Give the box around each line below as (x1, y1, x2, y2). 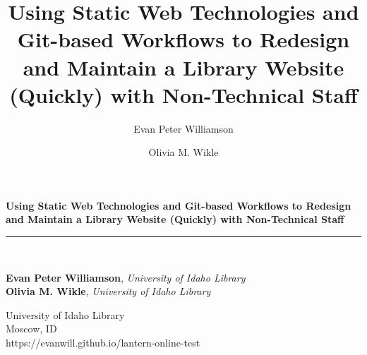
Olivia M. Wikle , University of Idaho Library (6, 284, 211, 299)
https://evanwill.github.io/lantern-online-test (6, 335, 200, 350)
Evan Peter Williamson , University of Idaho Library (6, 270, 246, 284)
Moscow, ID (6, 321, 57, 336)
